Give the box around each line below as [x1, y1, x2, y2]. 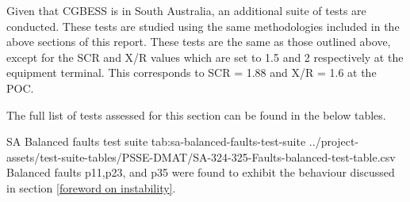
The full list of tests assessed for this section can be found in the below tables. [6, 106, 386, 123]
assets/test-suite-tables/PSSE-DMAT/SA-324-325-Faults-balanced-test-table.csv [6, 148, 396, 165]
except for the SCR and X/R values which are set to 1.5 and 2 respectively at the [6, 48, 404, 65]
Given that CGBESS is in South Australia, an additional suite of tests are [6, 2, 366, 18]
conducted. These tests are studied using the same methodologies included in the [6, 17, 400, 34]
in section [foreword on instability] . [6, 179, 176, 196]
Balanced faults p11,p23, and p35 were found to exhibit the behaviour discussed [6, 164, 395, 181]
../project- [308, 133, 359, 150]
